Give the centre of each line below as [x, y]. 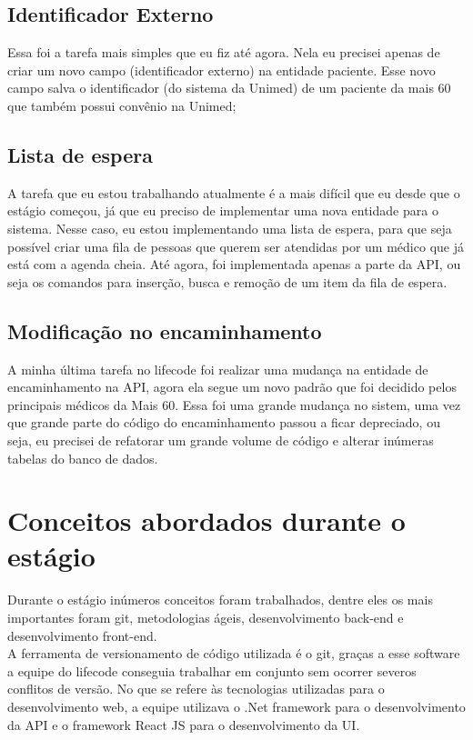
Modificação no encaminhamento [165, 330]
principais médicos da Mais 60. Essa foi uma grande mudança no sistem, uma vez [234, 404]
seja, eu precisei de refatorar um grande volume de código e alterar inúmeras [221, 440]
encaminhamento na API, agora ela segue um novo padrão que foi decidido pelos [232, 387]
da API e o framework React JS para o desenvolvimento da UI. [184, 724]
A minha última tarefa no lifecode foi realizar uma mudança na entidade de [218, 369]
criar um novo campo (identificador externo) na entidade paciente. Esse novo [221, 70]
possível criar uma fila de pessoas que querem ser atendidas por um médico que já [236, 246]
